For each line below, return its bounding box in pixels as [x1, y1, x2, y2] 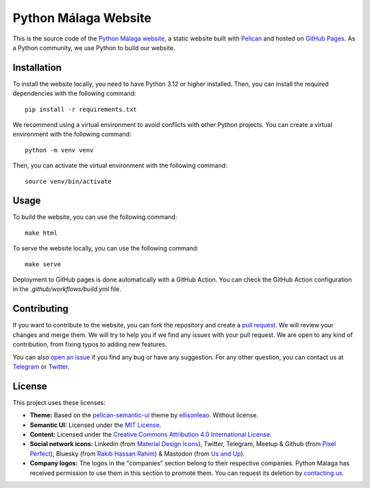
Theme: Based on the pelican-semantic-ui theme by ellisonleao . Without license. [29, 411, 258, 419]
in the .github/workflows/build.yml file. [12, 285, 121, 293]
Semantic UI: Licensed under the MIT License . [29, 421, 162, 429]
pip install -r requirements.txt [25, 105, 137, 113]
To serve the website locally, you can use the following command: [12, 244, 199, 253]
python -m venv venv [25, 146, 94, 154]
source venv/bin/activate [25, 177, 112, 185]
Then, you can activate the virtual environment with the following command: [12, 161, 227, 170]
